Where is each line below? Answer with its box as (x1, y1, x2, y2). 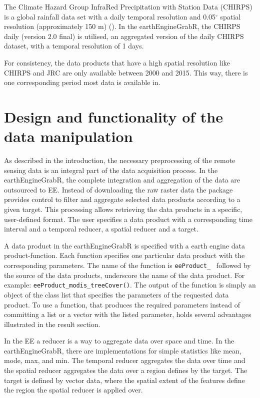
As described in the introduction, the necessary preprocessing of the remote (4, 155, 235, 165)
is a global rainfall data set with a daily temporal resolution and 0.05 (4, 11, 216, 21)
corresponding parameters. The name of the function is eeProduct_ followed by (4, 260, 251, 270)
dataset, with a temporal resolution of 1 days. (4, 40, 144, 51)
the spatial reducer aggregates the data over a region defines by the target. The (4, 365, 247, 375)
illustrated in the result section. (4, 318, 100, 329)
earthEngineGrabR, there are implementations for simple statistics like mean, (4, 345, 241, 355)
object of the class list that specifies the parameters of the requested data (4, 289, 229, 299)
